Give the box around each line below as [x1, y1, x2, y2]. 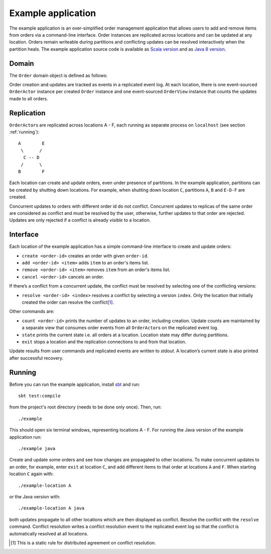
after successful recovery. [9, 355, 64, 361]
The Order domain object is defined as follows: [9, 72, 108, 78]
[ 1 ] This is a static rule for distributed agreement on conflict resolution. [11, 539, 156, 545]
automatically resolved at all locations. [9, 530, 89, 536]
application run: [9, 434, 42, 440]
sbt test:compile [18, 393, 61, 399]
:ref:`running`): [9, 129, 40, 135]
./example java [18, 446, 56, 452]
